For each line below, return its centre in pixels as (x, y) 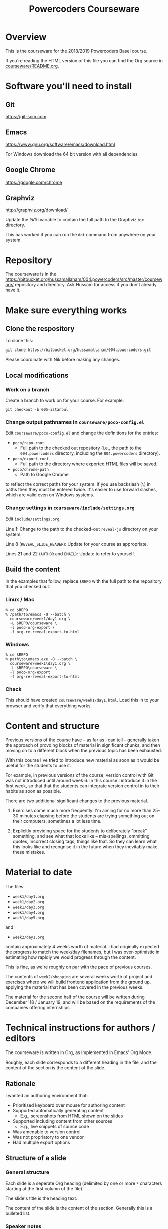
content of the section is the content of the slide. (55, 1068)
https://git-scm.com (26, 116)
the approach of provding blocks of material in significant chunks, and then (83, 745)
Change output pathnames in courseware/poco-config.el (75, 422)
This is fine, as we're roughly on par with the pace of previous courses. (79, 967)
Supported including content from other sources (62, 1121)
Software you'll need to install (69, 86)
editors (21, 1039)
